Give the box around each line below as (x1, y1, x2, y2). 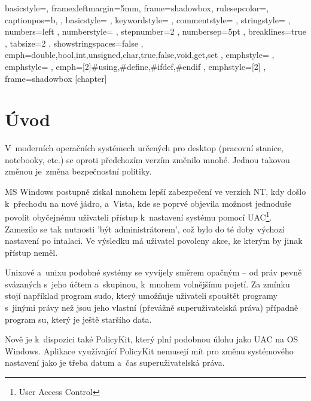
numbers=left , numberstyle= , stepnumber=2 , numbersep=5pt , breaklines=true (5, 25, 306, 38)
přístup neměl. (5, 246, 58, 258)
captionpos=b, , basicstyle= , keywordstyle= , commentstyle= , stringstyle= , (5, 13, 291, 26)
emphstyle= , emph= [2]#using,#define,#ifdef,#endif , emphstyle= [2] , (5, 60, 266, 72)
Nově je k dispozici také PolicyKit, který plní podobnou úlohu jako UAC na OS (5, 333, 298, 345)
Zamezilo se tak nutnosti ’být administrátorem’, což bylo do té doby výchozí (5, 222, 285, 235)
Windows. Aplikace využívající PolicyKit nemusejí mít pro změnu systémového (5, 344, 294, 357)
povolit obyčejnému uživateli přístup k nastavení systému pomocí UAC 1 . (5, 209, 272, 223)
